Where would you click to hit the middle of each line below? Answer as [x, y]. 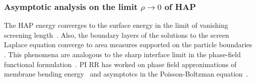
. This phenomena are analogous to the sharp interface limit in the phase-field [123, 54]
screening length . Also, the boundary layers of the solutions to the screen [117, 35]
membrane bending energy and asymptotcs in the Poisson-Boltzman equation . [126, 74]
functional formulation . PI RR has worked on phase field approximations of [120, 64]
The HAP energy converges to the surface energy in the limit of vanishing [116, 25]
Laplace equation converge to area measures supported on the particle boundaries [128, 44]
